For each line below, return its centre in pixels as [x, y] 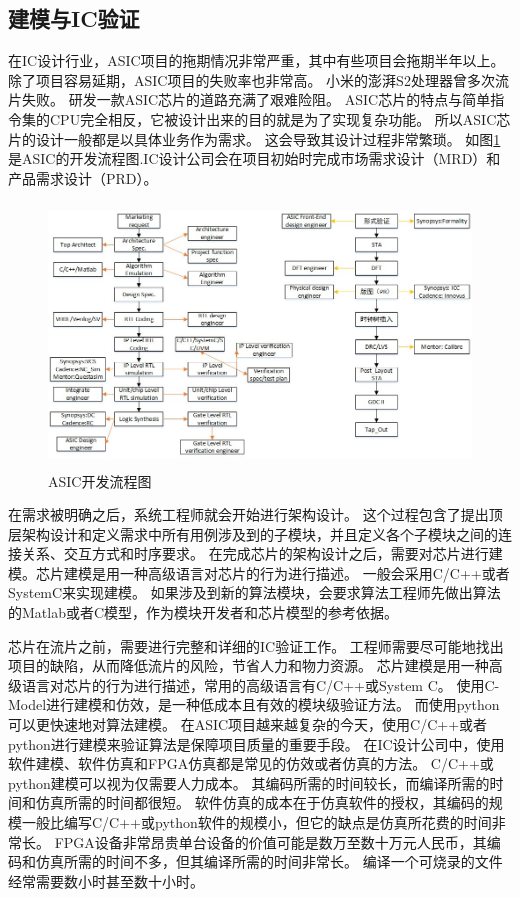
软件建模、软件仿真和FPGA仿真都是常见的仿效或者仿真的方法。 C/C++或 [251, 763]
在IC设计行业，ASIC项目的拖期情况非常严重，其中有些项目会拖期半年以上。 [256, 60]
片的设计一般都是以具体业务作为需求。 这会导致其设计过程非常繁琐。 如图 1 [254, 138]
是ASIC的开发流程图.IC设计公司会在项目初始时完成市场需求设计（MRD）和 [254, 158]
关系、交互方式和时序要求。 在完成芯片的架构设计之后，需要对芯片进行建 [262, 553]
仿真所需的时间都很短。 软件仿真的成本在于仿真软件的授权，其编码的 [262, 802]
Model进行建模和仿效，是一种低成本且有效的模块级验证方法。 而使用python [254, 704]
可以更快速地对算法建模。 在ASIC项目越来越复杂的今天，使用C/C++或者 [248, 724]
